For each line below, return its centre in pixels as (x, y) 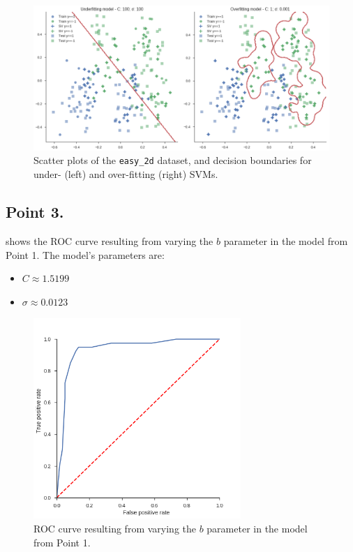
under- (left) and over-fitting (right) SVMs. (126, 174)
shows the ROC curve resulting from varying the (110, 240)
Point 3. (35, 212)
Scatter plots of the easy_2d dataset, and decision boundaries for (173, 160)
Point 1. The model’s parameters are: (85, 254)
